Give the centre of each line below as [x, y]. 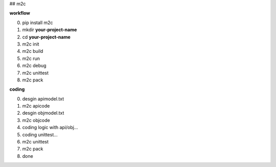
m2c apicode [36, 106]
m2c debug [34, 66]
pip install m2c [38, 23]
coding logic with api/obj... [50, 128]
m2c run [31, 58]
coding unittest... [40, 134]
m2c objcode [36, 120]
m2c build [33, 51]
